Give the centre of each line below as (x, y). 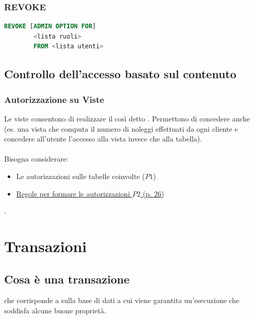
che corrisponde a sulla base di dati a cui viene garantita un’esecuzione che (122, 300)
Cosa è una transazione (67, 279)
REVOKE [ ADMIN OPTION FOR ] (50, 26)
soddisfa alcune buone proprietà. (55, 310)
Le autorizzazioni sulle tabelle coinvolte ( (81, 176)
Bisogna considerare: (36, 159)
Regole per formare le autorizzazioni (73, 193)
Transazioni (46, 246)
